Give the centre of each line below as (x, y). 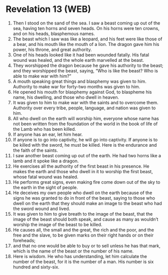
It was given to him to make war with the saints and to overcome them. (86, 102)
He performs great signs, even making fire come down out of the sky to (86, 182)
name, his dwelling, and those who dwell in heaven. (66, 97)
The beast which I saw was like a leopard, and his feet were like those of (87, 39)
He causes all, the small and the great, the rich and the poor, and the (83, 230)
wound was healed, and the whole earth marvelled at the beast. (78, 60)
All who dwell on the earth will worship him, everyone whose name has (86, 118)
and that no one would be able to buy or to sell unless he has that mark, (86, 246)
